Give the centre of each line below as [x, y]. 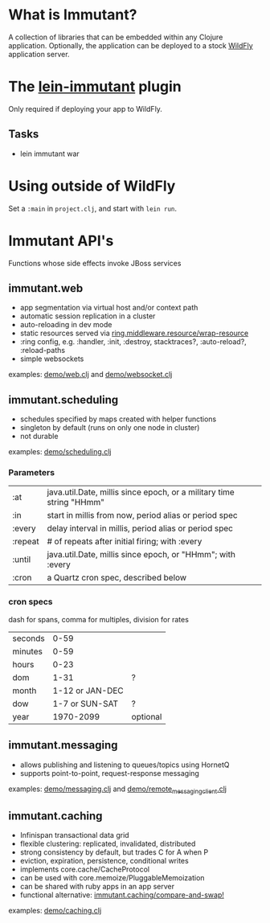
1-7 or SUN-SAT [86, 704]
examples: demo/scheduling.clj [60, 452]
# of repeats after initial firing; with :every [125, 542]
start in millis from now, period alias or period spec [143, 515]
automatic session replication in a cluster [88, 316]
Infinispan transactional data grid [75, 835]
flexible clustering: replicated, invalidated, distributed [108, 844]
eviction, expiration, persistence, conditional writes [104, 861]
